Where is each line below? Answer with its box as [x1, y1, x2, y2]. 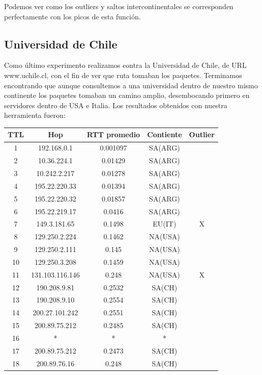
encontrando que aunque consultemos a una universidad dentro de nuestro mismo [4, 80, 258, 90]
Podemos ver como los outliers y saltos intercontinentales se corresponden [4, 1, 234, 11]
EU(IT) [153, 218, 177, 229]
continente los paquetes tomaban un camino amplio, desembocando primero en [4, 90, 250, 101]
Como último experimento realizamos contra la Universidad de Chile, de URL [4, 60, 247, 70]
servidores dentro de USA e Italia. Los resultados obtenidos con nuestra [4, 99, 227, 110]
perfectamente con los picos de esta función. [4, 11, 141, 21]
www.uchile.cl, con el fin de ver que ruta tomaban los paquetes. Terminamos [4, 69, 242, 80]
